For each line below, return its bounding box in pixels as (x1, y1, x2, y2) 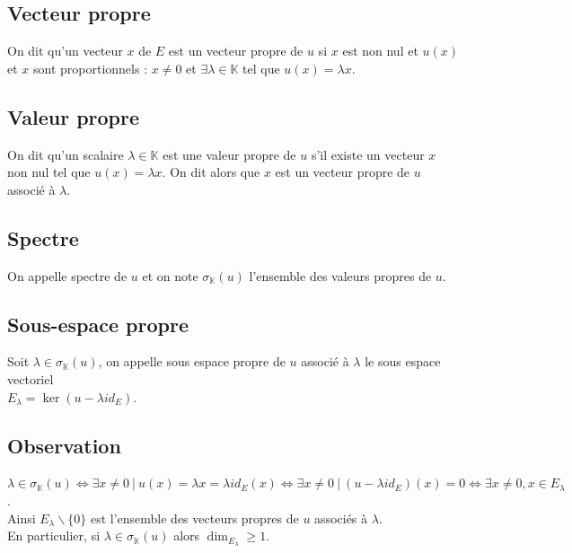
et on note (142, 266, 198, 285)
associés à (314, 508, 368, 527)
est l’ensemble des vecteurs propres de (90, 508, 299, 527)
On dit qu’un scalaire (7, 145, 124, 163)
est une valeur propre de (163, 145, 296, 163)
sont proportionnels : (33, 58, 148, 77)
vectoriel (7, 369, 54, 388)
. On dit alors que (162, 162, 260, 181)
